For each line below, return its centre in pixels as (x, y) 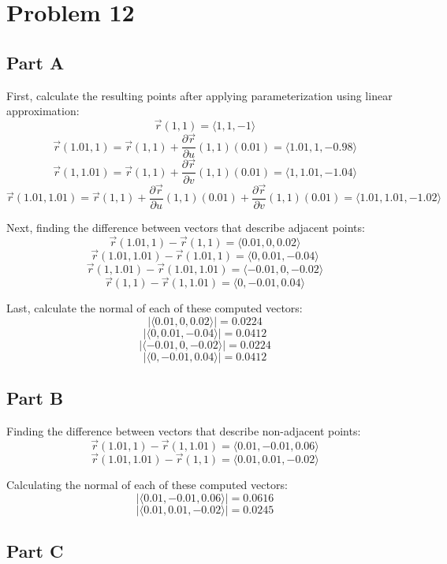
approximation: (43, 111)
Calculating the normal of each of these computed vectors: (147, 485)
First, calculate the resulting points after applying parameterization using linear (199, 95)
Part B (35, 398)
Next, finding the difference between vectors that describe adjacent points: (186, 227)
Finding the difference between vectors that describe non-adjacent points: (184, 431)
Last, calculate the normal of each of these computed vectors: (155, 308)
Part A (35, 62)
